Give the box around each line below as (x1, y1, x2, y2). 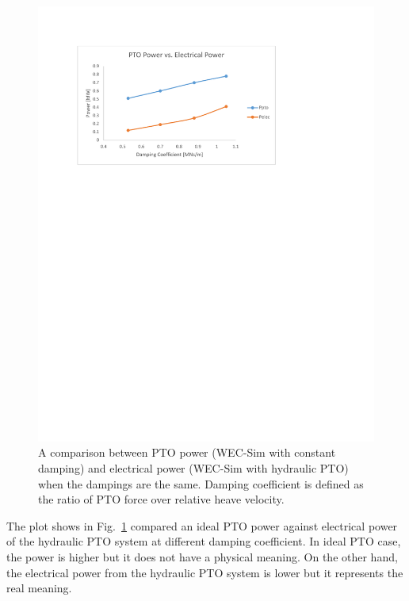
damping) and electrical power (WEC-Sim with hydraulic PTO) (38, 460, 349, 477)
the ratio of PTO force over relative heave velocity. (38, 491, 285, 507)
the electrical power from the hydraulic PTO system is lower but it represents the (6, 564, 403, 580)
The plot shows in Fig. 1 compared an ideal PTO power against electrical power (6, 517, 398, 534)
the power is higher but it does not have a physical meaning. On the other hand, (6, 549, 398, 565)
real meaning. (6, 580, 72, 596)
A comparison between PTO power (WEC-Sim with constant (38, 444, 336, 461)
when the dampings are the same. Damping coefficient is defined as (38, 475, 364, 492)
